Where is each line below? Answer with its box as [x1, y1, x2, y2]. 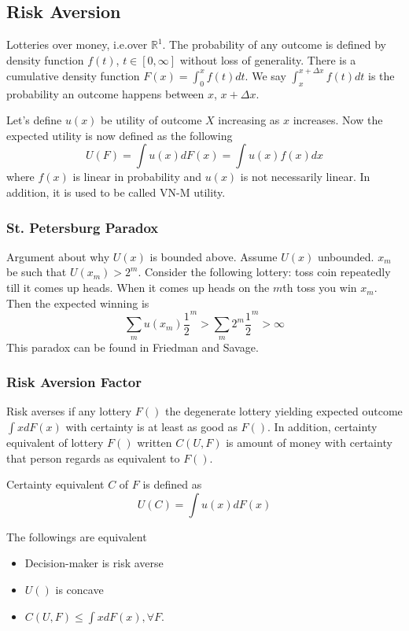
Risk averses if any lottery [6, 403, 132, 419]
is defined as [142, 476, 202, 493]
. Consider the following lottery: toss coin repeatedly [138, 264, 391, 280]
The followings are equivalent [6, 528, 147, 544]
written [137, 434, 172, 451]
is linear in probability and [72, 168, 202, 185]
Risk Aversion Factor [6, 372, 142, 392]
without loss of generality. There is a [179, 51, 356, 68]
